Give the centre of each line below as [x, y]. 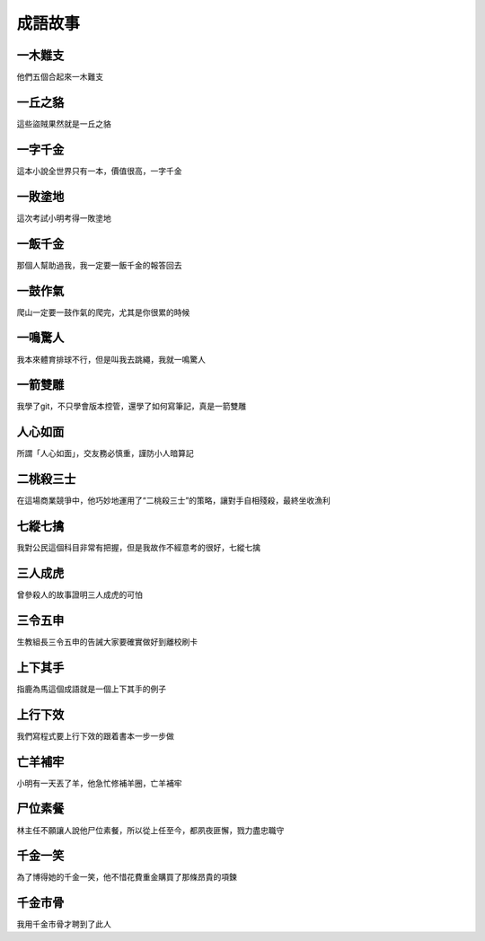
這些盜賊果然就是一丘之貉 [64, 123]
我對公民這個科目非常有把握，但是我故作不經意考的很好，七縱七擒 [138, 548]
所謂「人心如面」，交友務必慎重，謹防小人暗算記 [105, 453]
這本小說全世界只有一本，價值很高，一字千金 [99, 171]
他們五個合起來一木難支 [60, 77]
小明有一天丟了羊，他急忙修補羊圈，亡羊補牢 [99, 783]
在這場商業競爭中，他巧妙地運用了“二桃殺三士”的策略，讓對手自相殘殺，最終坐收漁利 [174, 501]
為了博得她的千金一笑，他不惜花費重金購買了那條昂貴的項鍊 [127, 877]
